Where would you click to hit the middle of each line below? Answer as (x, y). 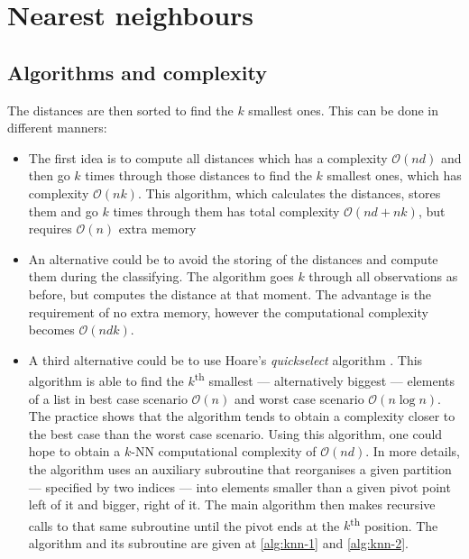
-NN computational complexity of (224, 451)
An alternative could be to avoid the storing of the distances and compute (233, 258)
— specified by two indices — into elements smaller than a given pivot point (239, 486)
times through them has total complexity (226, 211)
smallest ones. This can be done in (344, 110)
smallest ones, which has (394, 175)
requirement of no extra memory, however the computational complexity (228, 312)
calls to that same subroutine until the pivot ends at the (184, 525)
